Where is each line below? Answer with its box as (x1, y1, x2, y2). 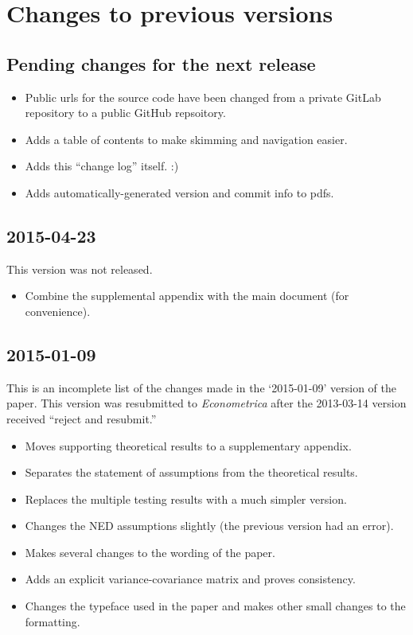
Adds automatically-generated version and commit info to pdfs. (25, 184, 334, 201)
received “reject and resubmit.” (6, 410, 157, 427)
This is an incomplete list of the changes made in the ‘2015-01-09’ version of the (6, 379, 396, 395)
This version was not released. (6, 260, 153, 277)
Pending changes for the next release (6, 51, 316, 76)
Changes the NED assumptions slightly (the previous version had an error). (25, 517, 394, 534)
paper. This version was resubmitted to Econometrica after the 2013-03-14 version (6, 395, 407, 411)
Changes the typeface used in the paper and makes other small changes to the (25, 598, 406, 614)
